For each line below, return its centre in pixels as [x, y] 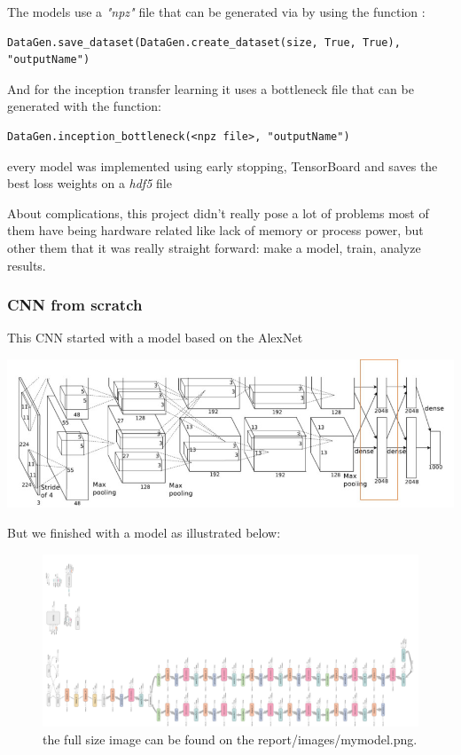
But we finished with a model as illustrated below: [144, 532]
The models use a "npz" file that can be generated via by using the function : [216, 12]
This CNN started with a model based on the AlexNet [155, 338]
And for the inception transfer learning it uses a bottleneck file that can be [211, 88]
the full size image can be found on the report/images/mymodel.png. [230, 739]
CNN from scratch [75, 305]
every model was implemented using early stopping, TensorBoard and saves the [223, 165]
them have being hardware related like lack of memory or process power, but [215, 230]
